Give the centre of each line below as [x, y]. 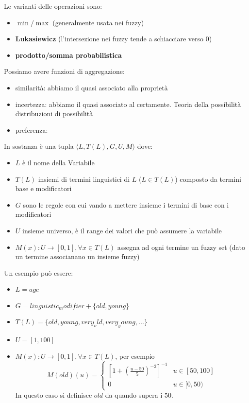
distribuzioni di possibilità [54, 114]
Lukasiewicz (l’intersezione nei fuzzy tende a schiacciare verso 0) [114, 39]
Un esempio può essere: [39, 272]
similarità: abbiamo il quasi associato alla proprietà [91, 87]
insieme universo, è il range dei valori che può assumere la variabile [122, 230]
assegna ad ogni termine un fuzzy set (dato [181, 247]
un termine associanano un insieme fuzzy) [77, 256]
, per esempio [135, 356]
